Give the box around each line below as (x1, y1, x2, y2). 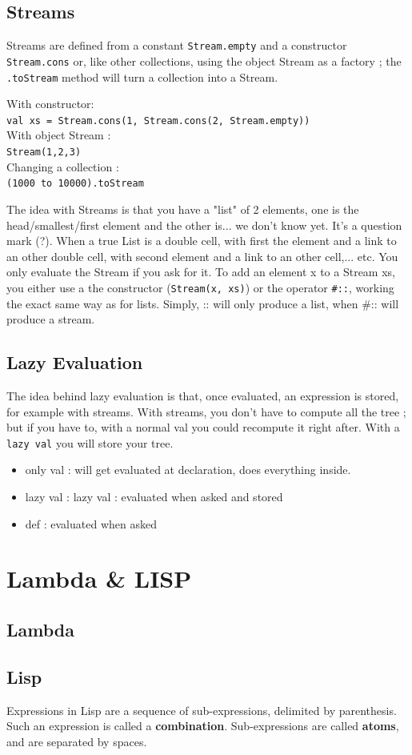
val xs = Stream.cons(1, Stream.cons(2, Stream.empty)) (6, 114, 310, 127)
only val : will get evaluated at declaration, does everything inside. (25, 461, 351, 478)
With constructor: (6, 95, 94, 112)
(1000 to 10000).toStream (6, 178, 144, 190)
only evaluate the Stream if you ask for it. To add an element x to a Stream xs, (6, 263, 395, 280)
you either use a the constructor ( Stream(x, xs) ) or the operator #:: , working (6, 279, 394, 295)
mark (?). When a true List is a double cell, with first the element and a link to (6, 232, 397, 249)
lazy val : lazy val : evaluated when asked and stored (25, 488, 283, 504)
